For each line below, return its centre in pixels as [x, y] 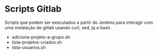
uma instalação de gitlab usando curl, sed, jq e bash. [58, 27]
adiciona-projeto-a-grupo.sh [41, 37]
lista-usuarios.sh [29, 47]
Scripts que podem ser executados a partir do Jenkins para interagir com [79, 22]
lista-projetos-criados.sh [37, 42]
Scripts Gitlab [33, 9]
